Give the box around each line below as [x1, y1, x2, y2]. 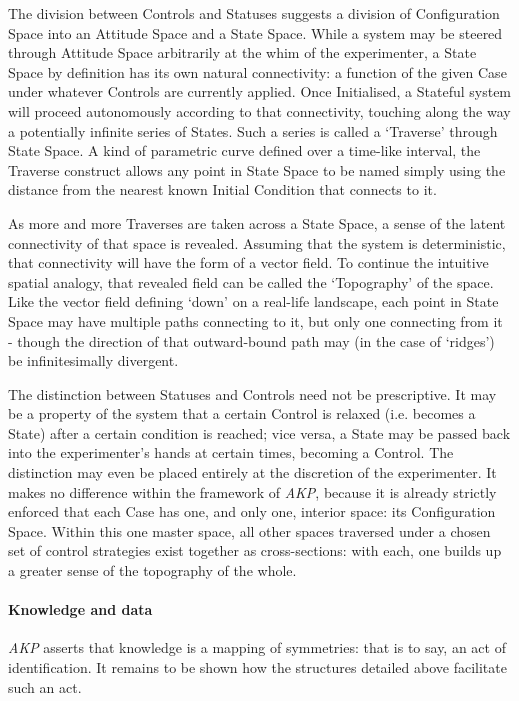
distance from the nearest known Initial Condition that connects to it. [8, 179, 437, 200]
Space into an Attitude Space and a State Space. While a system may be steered [8, 22, 503, 43]
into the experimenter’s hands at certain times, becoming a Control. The [8, 442, 454, 463]
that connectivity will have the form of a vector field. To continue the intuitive [8, 252, 489, 273]
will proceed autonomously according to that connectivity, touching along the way [8, 100, 511, 121]
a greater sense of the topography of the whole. [8, 560, 297, 581]
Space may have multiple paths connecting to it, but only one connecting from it [8, 310, 503, 331]
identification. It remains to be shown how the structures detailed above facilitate [8, 657, 507, 678]
